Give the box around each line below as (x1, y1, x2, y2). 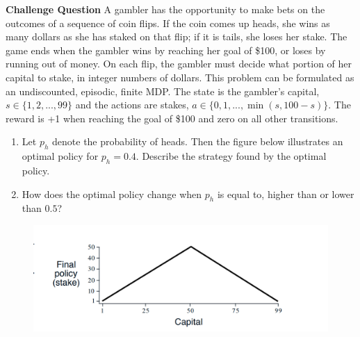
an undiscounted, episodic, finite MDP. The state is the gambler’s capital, (6, 83, 320, 98)
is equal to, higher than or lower (217, 186, 354, 201)
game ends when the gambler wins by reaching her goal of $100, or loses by (6, 42, 326, 57)
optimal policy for (22, 149, 99, 163)
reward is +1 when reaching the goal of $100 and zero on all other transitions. (6, 110, 338, 125)
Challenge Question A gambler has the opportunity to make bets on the (6, 2, 325, 16)
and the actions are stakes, (75, 97, 189, 112)
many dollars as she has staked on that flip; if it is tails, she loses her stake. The (6, 29, 347, 44)
